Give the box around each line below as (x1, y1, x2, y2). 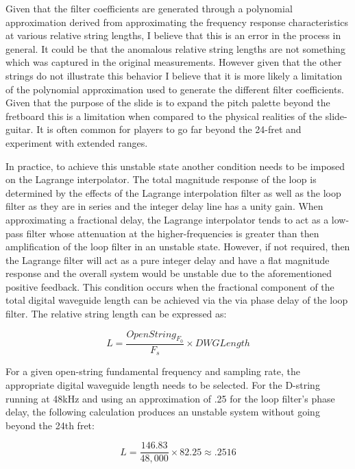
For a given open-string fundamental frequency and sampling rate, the (5, 364, 300, 378)
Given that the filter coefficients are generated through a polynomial (5, 1, 293, 15)
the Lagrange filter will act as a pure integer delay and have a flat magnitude (5, 252, 330, 267)
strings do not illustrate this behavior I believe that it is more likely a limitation (5, 68, 343, 82)
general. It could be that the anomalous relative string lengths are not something (5, 41, 345, 56)
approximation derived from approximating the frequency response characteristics (5, 14, 348, 29)
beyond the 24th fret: (5, 418, 95, 432)
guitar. (5, 122, 34, 136)
